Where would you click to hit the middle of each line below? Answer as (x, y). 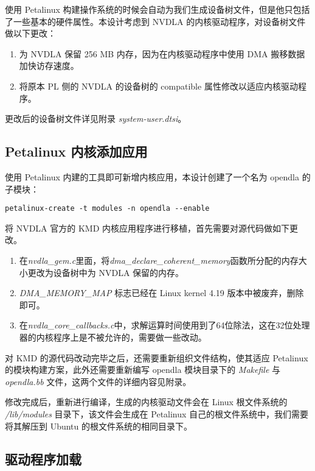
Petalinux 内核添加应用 (76, 151)
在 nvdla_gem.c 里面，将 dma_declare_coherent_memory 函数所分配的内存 (159, 260)
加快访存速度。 (49, 66)
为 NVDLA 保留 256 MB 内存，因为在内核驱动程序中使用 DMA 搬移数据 (162, 53)
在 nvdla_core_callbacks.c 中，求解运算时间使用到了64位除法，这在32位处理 (164, 325)
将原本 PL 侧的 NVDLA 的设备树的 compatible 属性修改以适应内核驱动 (158, 86)
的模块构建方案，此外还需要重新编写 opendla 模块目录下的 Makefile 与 (143, 370)
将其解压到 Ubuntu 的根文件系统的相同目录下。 (99, 426)
